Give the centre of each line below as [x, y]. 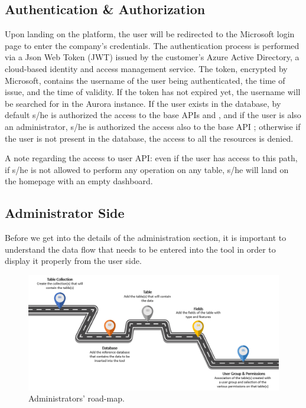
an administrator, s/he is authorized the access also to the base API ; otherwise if [153, 126]
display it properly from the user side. [73, 261]
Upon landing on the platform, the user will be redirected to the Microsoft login [150, 34]
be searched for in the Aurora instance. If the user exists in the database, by [143, 103]
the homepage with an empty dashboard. [79, 181]
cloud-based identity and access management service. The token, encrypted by [146, 68]
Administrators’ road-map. [76, 398]
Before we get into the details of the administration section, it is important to [146, 238]
